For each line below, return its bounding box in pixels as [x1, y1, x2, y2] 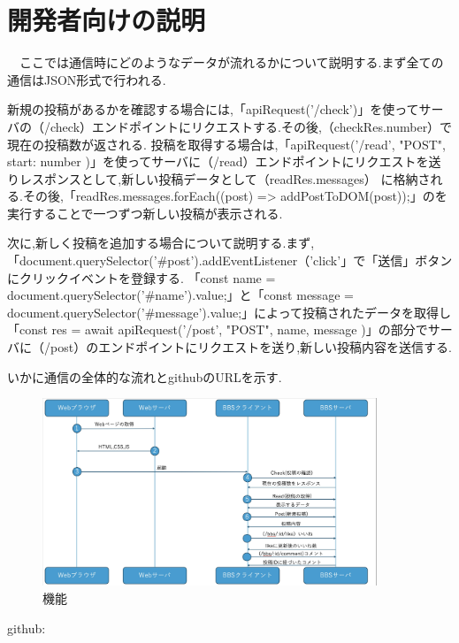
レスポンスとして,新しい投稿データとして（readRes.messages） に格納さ [19, 169, 431, 188]
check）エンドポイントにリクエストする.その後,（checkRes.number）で [50, 117, 453, 135]
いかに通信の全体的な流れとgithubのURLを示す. [7, 367, 282, 386]
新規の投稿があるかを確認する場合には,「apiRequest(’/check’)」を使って [7, 100, 419, 119]
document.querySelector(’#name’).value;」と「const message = [7, 286, 354, 304]
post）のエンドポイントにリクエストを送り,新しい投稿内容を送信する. [50, 338, 452, 356]
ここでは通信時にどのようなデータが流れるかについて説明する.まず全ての [19, 53, 444, 72]
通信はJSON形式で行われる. [7, 70, 166, 88]
